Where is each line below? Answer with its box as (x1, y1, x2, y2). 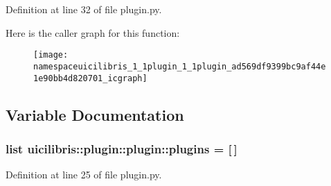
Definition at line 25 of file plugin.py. (6, 167, 162, 182)
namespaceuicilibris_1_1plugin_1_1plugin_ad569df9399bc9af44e (33, 61, 326, 71)
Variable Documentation (6, 103, 184, 125)
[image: (33, 50, 69, 60)
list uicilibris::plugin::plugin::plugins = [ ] (6, 139, 238, 157)
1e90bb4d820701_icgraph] (33, 73, 147, 83)
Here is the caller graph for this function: (6, 25, 180, 40)
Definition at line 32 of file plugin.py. (6, 2, 162, 16)
